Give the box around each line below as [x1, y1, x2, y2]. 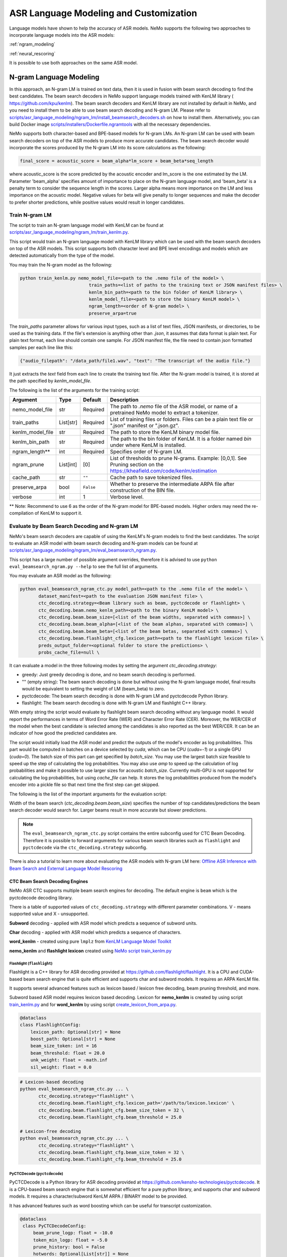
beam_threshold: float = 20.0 [30, 1050, 105, 1056]
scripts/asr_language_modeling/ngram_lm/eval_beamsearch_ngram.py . [9, 547, 157, 553]
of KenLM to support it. [34, 510, 82, 516]
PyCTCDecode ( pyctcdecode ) [9, 1171, 63, 1176]
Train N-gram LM [9, 212, 52, 219]
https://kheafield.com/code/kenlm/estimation [110, 468, 217, 474]
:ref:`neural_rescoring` [9, 50, 56, 56]
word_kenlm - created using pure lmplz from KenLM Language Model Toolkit [9, 938, 171, 945]
